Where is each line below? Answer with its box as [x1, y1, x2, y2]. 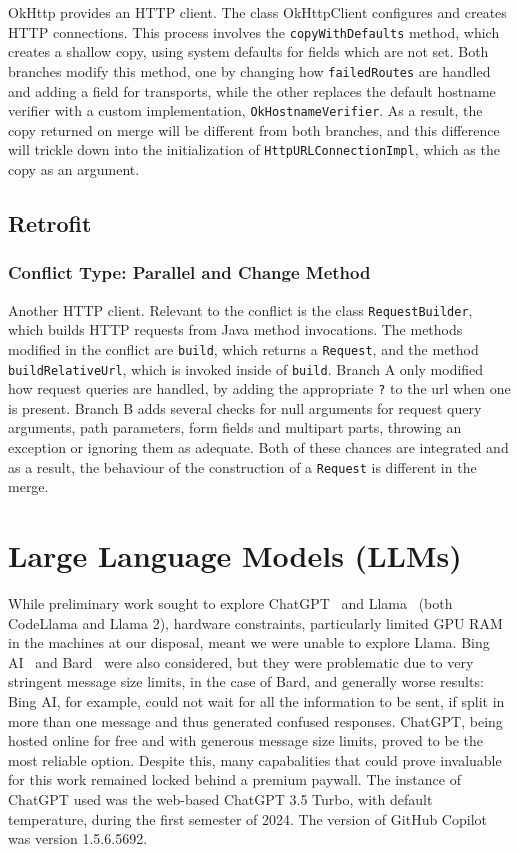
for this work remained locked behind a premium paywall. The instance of [8, 769, 461, 790]
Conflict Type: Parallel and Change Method [8, 260, 371, 285]
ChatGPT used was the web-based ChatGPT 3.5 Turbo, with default [8, 788, 433, 809]
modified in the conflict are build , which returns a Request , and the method [8, 338, 479, 359]
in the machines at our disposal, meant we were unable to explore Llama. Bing [8, 632, 490, 653]
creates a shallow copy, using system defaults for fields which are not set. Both [8, 41, 489, 62]
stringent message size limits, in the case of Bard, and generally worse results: [8, 671, 484, 692]
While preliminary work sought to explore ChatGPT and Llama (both [8, 592, 453, 613]
